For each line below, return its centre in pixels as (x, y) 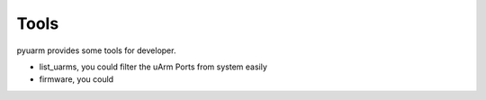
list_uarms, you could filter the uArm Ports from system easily (153, 67)
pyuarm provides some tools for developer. (96, 50)
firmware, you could (76, 79)
